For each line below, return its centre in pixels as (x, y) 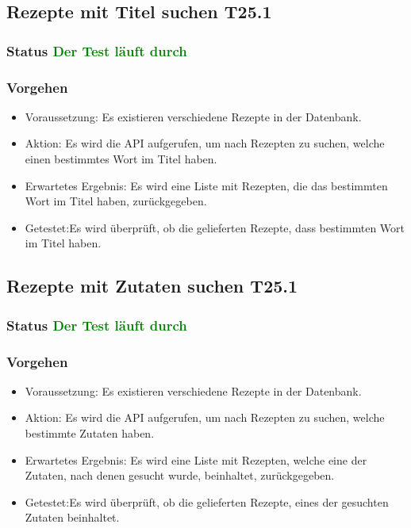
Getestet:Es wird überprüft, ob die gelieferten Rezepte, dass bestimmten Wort (215, 227)
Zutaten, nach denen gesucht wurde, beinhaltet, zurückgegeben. (180, 475)
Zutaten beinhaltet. (72, 517)
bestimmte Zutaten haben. (90, 433)
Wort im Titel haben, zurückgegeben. (116, 201)
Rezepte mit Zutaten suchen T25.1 (152, 286)
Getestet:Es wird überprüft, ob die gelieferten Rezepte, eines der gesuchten (207, 501)
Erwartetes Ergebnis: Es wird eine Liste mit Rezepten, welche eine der (196, 459)
